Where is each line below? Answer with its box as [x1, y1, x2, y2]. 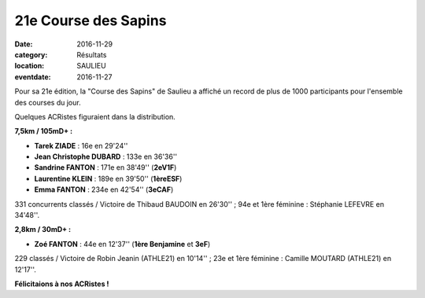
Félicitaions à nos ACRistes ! [14, 279, 109, 289]
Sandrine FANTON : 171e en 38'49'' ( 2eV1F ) [34, 163, 177, 172]
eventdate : [14, 72, 51, 82]
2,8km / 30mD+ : [14, 225, 72, 234]
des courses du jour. [14, 97, 82, 107]
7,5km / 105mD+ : [14, 127, 73, 136]
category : [14, 50, 48, 59]
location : [14, 61, 45, 71]
